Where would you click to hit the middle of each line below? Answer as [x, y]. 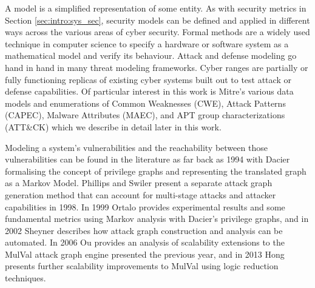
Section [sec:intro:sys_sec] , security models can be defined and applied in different [157, 20]
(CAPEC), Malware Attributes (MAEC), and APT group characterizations [145, 115]
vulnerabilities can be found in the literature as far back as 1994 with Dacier [147, 159]
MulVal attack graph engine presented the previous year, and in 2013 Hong [145, 254]
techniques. [25, 278]
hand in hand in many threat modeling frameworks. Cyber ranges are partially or [157, 67]
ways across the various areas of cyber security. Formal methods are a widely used [157, 32]
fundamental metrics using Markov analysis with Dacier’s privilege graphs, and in [157, 219]
